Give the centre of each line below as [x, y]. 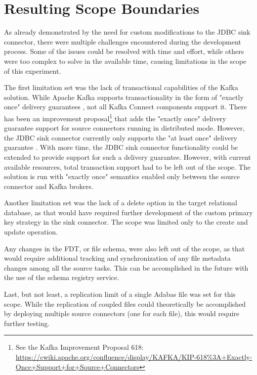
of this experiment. [33, 70]
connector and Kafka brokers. [49, 186]
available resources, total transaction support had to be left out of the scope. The [127, 166]
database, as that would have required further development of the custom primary [128, 212]
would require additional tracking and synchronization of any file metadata [117, 258]
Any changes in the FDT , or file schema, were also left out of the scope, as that [125, 248]
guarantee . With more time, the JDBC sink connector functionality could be [121, 147]
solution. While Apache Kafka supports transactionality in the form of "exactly [124, 97]
